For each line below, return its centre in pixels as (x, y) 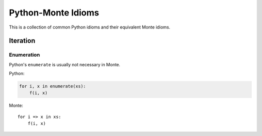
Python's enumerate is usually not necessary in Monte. (65, 64)
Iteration (22, 41)
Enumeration (25, 55)
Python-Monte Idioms (54, 13)
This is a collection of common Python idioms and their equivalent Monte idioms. (90, 27)
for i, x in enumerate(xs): (52, 86)
